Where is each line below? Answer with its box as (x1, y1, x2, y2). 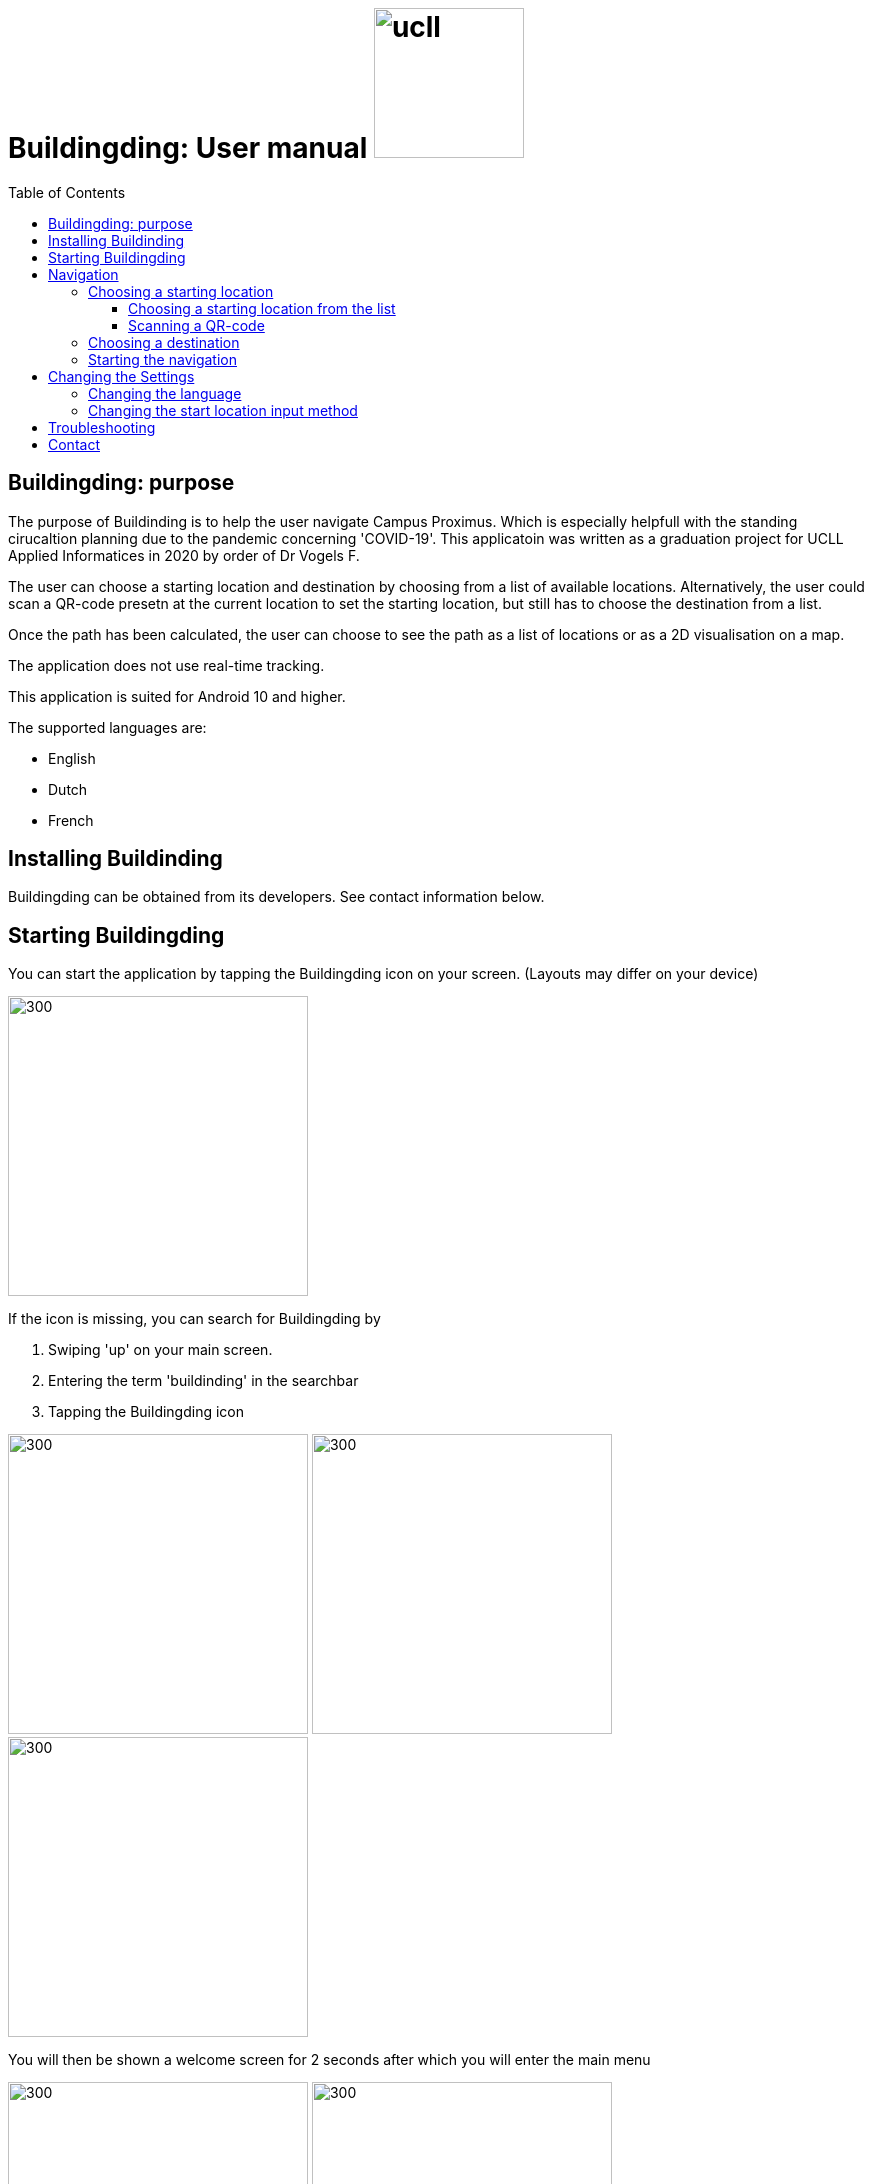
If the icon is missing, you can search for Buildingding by (8, 1310, 381, 1328)
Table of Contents (8, 183, 126, 201)
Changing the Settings (48, 367, 195, 385)
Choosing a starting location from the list (128, 299, 396, 317)
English (48, 749, 96, 767)
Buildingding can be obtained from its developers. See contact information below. (8, 888, 545, 906)
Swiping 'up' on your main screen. (48, 1341, 273, 1359)
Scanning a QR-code (128, 316, 265, 334)
